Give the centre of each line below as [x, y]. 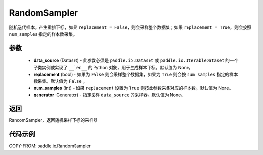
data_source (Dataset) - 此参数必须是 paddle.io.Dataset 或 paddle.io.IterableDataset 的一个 [136, 60]
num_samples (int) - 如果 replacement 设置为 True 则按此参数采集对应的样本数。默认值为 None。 [133, 88]
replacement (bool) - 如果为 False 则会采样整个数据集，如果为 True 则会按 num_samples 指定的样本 [136, 74]
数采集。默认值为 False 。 [60, 81]
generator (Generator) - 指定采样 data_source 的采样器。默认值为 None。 [109, 95]
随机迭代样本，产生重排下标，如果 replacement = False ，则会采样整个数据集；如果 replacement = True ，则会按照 [130, 27]
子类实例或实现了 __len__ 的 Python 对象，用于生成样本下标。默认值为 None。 [113, 67]
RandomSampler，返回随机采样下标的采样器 [53, 120]
